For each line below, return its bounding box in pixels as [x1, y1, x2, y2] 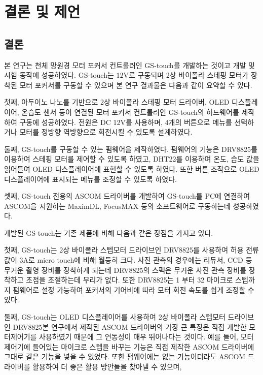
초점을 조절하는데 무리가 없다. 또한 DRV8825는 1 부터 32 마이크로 [26, 274, 233, 285]
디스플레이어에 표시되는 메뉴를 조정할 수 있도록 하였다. [4, 173, 177, 184]
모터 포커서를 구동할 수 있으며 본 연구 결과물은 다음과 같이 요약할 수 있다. [19, 79, 252, 90]
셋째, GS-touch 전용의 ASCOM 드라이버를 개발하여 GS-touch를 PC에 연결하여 [4, 191, 250, 201]
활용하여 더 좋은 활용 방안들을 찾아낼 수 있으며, [32, 361, 182, 372]
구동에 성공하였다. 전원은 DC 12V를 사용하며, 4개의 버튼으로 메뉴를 [19, 116, 232, 127]
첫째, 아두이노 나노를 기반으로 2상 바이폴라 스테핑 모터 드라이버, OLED [4, 97, 230, 107]
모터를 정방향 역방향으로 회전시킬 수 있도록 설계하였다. [19, 127, 193, 137]
